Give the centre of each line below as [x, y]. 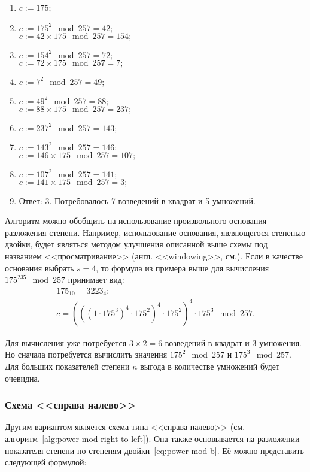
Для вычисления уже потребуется [66, 342]
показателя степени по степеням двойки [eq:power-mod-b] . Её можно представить [155, 450]
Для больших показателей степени [67, 366]
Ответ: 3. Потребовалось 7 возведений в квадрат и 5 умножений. [137, 200]
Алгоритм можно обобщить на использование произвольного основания [136, 221]
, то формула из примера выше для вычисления [183, 267]
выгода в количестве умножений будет [210, 366]
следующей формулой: [46, 462]
